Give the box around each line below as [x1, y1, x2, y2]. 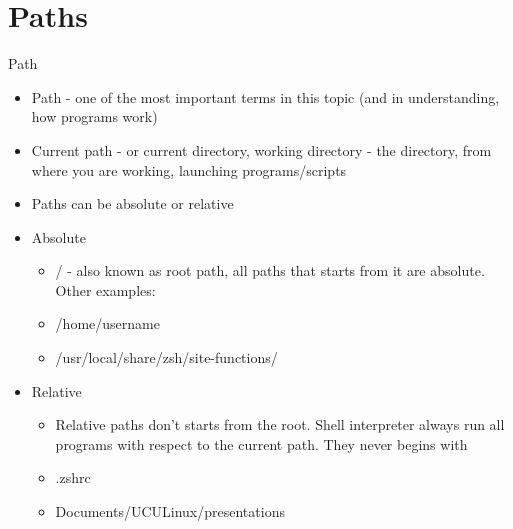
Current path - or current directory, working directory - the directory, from [31, 139, 492, 160]
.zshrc [55, 467, 91, 488]
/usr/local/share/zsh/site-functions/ [55, 347, 278, 368]
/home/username [55, 313, 160, 334]
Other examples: [55, 279, 156, 300]
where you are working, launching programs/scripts [31, 159, 347, 180]
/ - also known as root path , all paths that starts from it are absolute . [55, 260, 485, 281]
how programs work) [31, 106, 158, 127]
